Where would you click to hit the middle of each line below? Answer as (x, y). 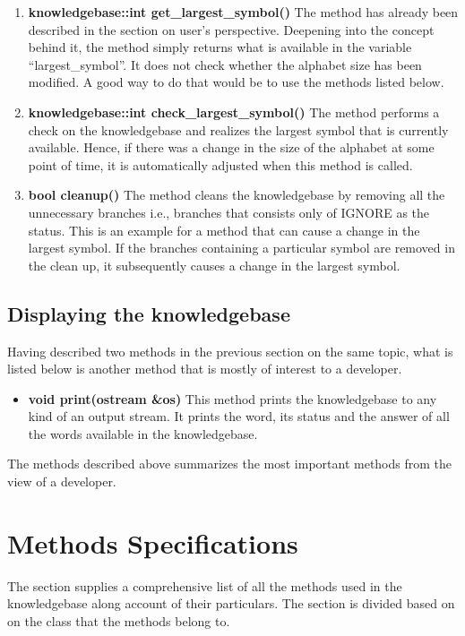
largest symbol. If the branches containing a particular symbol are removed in (241, 248)
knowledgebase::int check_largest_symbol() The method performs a (234, 112)
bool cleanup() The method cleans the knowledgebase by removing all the (237, 195)
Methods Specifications (153, 542)
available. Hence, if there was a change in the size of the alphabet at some (231, 147)
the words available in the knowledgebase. (143, 433)
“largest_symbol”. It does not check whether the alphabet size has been (225, 64)
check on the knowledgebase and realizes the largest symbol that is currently (238, 129)
